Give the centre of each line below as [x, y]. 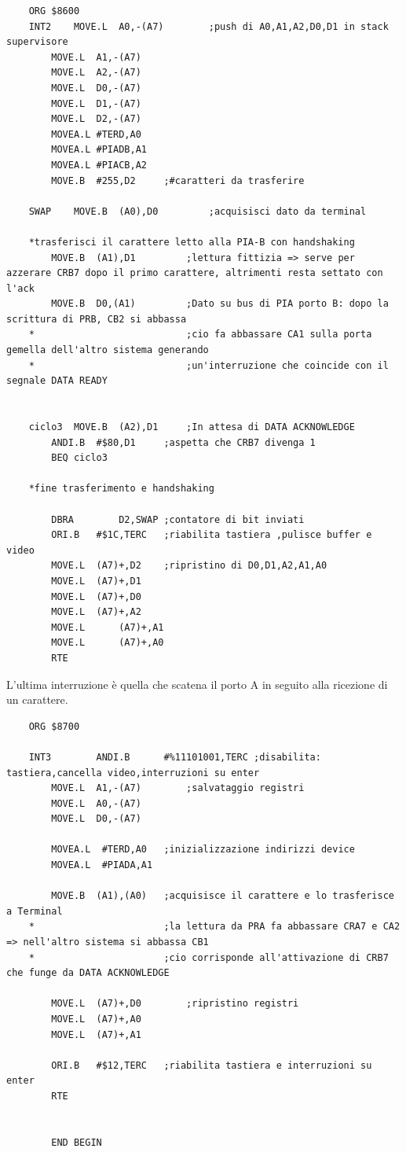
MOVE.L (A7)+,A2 [96, 612]
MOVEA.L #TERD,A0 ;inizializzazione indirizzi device [203, 850]
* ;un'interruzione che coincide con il [208, 365]
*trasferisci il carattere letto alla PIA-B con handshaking [192, 242]
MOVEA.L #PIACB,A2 [99, 165]
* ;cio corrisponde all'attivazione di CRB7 [208, 957]
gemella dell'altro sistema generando [108, 350]
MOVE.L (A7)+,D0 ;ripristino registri [175, 1004]
